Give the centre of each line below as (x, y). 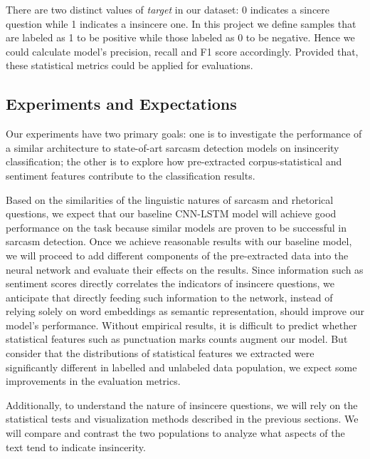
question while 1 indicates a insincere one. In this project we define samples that (181, 23)
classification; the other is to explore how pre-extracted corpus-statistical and (174, 161)
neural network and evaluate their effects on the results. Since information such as (185, 269)
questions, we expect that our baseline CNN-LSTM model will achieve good (171, 213)
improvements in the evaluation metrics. (93, 381)
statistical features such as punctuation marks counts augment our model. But (177, 339)
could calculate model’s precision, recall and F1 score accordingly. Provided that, (182, 51)
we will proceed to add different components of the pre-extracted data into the (177, 255)
